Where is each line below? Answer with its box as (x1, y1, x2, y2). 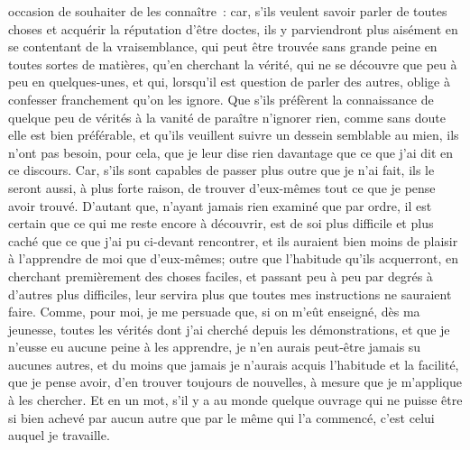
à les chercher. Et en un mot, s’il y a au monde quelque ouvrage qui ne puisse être (8, 390, 463, 409)
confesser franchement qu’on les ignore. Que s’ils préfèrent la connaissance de (8, 89, 434, 108)
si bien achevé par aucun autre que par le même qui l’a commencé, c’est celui (8, 408, 435, 427)
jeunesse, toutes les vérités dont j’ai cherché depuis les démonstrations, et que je (8, 319, 450, 338)
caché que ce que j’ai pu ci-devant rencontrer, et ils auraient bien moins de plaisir (8, 231, 458, 250)
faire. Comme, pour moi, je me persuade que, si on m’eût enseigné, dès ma (8, 302, 420, 321)
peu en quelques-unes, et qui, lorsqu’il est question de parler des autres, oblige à (8, 72, 450, 91)
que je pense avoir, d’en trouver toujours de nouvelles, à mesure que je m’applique (8, 372, 462, 391)
